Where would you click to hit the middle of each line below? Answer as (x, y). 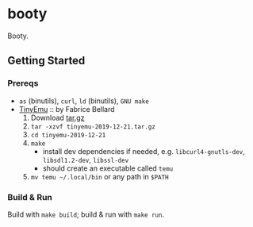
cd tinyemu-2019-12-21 (68, 135)
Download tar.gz (57, 117)
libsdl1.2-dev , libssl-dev (86, 160)
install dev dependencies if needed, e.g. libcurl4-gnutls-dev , (144, 151)
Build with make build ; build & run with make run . (86, 214)
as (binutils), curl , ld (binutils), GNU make (84, 101)
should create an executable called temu (108, 168)
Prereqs (23, 83)
